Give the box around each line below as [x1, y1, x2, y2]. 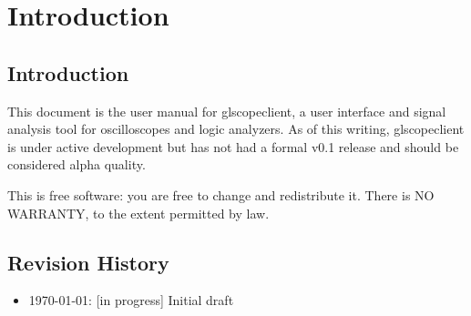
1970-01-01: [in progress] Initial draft [28, 291, 234, 310]
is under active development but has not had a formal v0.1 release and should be [7, 137, 459, 156]
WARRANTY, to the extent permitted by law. [7, 203, 270, 222]
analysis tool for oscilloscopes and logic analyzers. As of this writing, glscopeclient [7, 119, 465, 138]
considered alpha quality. [7, 155, 146, 174]
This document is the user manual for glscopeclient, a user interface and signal [7, 101, 446, 120]
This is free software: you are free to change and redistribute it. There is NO [7, 185, 435, 204]
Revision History [7, 248, 169, 276]
